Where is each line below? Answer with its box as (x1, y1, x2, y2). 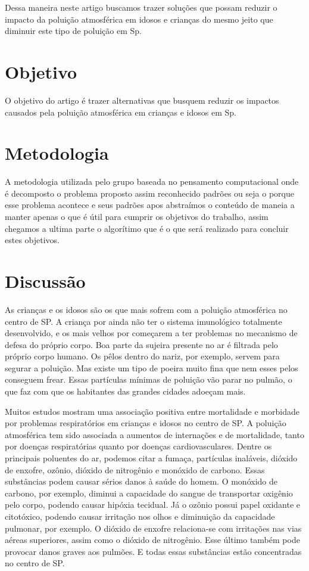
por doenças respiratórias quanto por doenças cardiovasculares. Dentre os (5, 440, 272, 452)
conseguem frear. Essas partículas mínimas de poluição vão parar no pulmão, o (5, 373, 292, 386)
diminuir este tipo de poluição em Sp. (5, 24, 142, 37)
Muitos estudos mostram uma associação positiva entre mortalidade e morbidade (5, 405, 299, 417)
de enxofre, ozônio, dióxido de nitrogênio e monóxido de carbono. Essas (5, 463, 265, 476)
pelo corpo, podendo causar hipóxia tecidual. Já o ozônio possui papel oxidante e (5, 498, 300, 511)
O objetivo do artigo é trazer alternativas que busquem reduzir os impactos (5, 94, 279, 106)
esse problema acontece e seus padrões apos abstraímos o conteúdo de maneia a (5, 198, 295, 211)
